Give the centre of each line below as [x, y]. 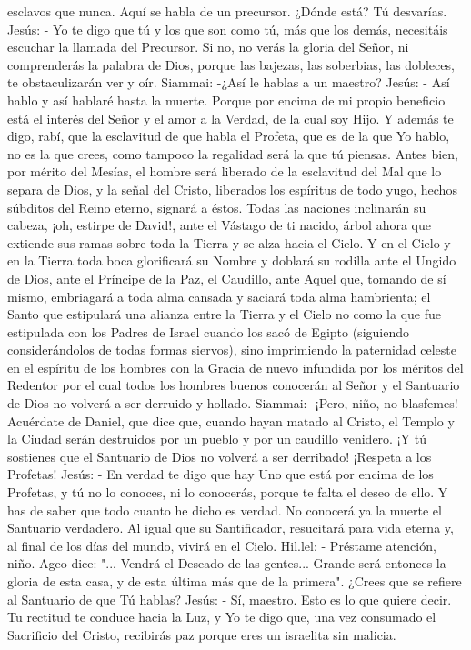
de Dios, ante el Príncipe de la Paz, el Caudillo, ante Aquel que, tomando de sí [227, 278]
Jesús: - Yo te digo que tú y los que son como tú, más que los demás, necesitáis [228, 29]
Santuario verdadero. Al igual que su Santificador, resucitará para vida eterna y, [230, 528]
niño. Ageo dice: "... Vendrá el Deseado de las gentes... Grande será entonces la [227, 563]
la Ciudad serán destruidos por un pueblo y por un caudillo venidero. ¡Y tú [217, 439]
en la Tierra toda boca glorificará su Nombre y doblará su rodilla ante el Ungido [232, 260]
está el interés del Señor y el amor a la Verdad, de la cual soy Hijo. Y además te [230, 118]
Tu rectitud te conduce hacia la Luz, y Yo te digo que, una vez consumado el [222, 617]
